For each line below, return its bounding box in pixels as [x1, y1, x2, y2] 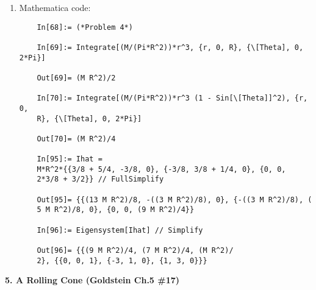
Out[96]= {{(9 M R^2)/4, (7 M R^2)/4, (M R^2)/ [37, 246, 234, 255]
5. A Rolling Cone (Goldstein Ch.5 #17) [5, 274, 180, 286]
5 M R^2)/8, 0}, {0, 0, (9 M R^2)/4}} [37, 205, 195, 214]
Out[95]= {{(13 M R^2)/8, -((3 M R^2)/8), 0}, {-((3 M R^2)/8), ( [37, 195, 312, 204]
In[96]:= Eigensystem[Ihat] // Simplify [37, 225, 203, 235]
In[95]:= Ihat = [37, 155, 102, 164]
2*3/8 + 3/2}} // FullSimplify [37, 175, 164, 184]
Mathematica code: [19, 1, 91, 13]
